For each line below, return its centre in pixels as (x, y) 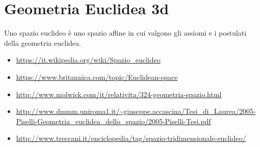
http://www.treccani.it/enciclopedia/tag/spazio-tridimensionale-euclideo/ (131, 138)
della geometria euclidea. (43, 42)
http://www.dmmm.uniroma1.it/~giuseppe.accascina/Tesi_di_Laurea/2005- (136, 111)
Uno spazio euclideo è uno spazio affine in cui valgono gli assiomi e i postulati (125, 33)
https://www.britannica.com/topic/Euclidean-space (97, 77)
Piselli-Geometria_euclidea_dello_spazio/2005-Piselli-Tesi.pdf (113, 121)
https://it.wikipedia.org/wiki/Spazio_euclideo (88, 60)
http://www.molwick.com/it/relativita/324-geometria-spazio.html (119, 94)
